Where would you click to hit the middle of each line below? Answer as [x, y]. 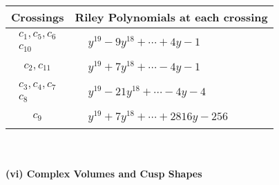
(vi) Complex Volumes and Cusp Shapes [104, 173]
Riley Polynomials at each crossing [171, 17]
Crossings [38, 17]
